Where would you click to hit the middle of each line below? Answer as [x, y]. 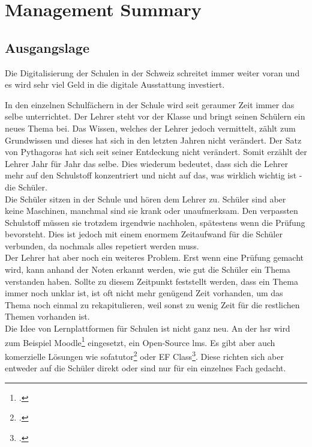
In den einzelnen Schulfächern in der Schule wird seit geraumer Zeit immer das [150, 104]
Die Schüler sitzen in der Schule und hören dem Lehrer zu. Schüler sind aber [145, 199]
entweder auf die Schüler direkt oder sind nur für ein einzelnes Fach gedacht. [145, 368]
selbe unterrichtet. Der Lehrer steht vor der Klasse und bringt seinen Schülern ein [155, 116]
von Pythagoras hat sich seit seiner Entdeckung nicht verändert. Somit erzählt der [156, 152]
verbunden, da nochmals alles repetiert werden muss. [102, 245]
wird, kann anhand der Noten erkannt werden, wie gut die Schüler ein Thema [148, 269]
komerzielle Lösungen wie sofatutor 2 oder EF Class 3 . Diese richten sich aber [144, 355]
